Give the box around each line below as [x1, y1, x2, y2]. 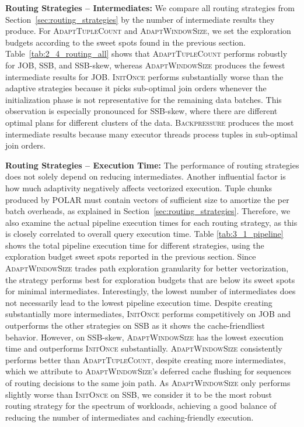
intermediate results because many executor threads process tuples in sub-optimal [5, 128, 298, 140]
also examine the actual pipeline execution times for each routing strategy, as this [5, 216, 298, 228]
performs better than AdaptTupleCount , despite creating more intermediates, [5, 353, 286, 366]
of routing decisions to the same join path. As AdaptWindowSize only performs [5, 377, 291, 388]
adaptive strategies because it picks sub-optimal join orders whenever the [5, 82, 267, 94]
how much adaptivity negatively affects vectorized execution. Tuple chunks [5, 181, 272, 194]
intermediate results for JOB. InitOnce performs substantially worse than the [5, 70, 284, 82]
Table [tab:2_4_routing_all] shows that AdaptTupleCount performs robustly [5, 47, 288, 60]
